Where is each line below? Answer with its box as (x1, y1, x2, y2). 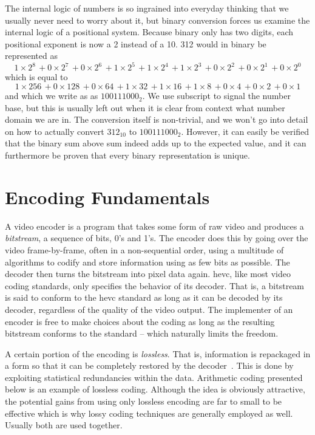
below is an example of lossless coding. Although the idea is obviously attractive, (5, 383, 305, 396)
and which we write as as (5, 89, 98, 102)
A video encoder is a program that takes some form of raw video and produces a (5, 219, 304, 232)
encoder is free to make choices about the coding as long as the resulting (5, 315, 275, 327)
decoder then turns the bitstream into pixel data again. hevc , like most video (5, 267, 291, 280)
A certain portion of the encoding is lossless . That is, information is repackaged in (5, 347, 311, 360)
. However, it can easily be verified (181, 125, 309, 137)
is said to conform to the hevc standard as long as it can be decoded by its (5, 291, 283, 304)
